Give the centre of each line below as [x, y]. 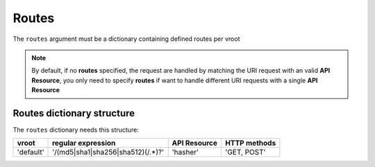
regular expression [84, 143]
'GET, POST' [246, 152]
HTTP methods [251, 143]
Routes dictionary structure [74, 113]
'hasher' [185, 152]
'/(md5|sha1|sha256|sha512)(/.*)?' [108, 152]
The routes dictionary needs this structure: [76, 130]
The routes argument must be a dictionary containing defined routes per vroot [126, 39]
